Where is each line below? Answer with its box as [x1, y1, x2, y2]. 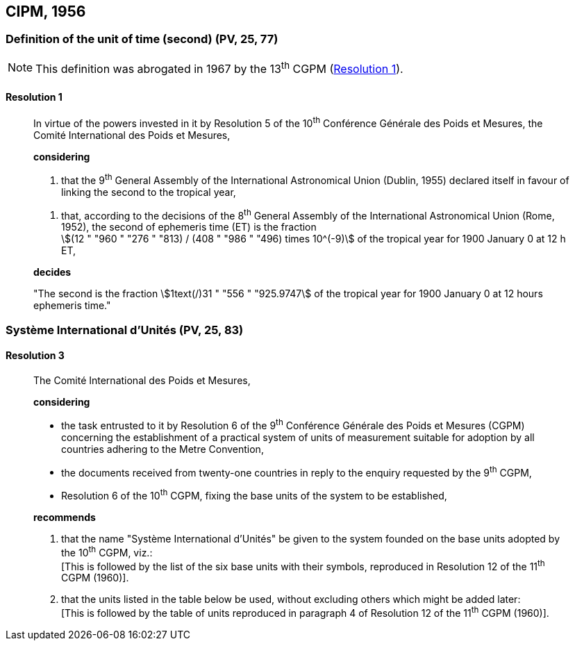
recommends [33, 511, 96, 523]
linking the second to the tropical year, [61, 185, 236, 198]
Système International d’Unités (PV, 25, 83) [6, 322, 244, 337]
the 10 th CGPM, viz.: [61, 544, 153, 558]
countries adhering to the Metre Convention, [61, 442, 264, 455]
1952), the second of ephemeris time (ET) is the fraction [61, 221, 317, 233]
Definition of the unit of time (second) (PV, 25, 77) [6, 32, 278, 47]
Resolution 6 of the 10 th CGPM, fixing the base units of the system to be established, [61, 488, 447, 502]
